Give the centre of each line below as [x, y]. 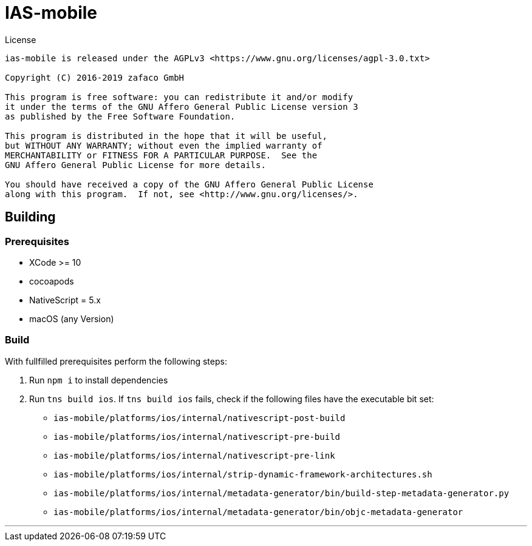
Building [30, 217]
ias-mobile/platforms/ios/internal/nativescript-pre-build [197, 436]
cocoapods [52, 281]
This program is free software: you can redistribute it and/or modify [179, 97]
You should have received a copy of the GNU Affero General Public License [189, 184]
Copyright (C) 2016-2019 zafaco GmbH [95, 77]
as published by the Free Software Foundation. [120, 116]
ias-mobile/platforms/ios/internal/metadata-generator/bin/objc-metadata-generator [258, 512]
